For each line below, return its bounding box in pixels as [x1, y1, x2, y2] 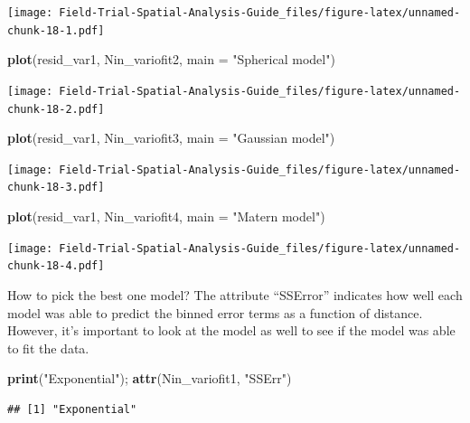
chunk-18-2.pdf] [7, 102, 105, 116]
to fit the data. [7, 338, 89, 357]
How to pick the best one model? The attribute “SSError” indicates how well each [7, 286, 463, 305]
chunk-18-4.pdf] [7, 259, 105, 273]
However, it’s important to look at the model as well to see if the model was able [7, 321, 456, 340]
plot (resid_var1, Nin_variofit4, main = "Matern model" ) [7, 207, 325, 226]
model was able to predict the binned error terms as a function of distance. [7, 303, 423, 322]
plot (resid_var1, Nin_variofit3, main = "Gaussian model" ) [7, 128, 335, 147]
